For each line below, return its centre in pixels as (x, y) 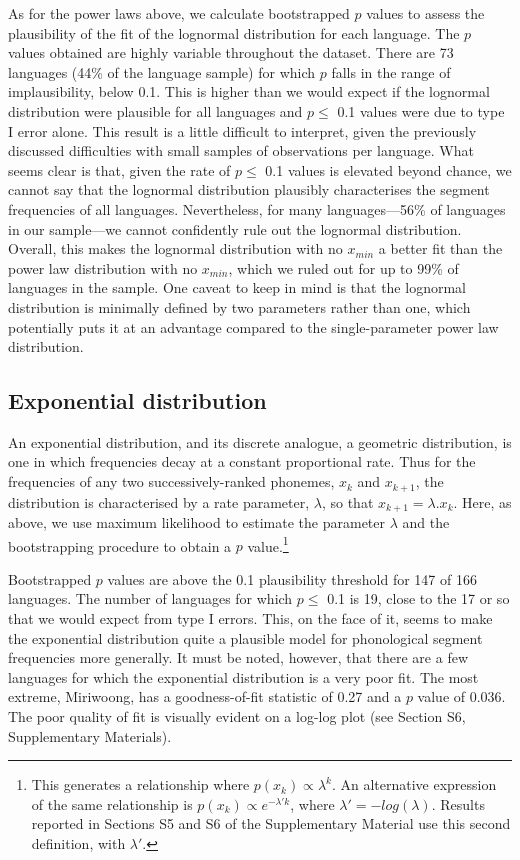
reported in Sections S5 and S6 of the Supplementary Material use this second (271, 823)
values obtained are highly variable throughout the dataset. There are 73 (231, 52)
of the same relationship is (112, 803)
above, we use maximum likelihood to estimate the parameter (197, 521)
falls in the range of (391, 71)
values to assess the (425, 13)
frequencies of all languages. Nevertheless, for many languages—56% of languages (257, 208)
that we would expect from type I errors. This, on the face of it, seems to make (250, 618)
